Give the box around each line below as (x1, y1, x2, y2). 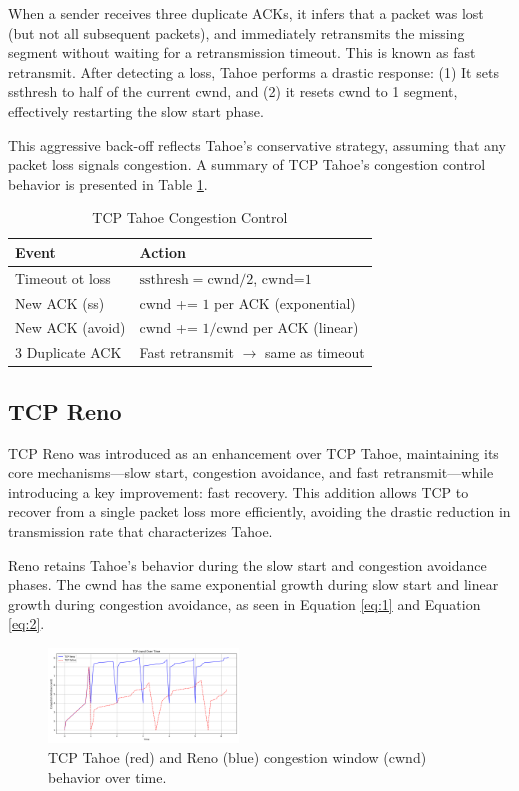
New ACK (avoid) (15, 317, 126, 338)
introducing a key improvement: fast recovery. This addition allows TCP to (8, 481, 469, 502)
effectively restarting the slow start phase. (8, 100, 264, 121)
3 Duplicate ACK (15, 342, 122, 363)
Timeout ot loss (15, 267, 111, 288)
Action (139, 241, 187, 262)
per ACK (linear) (253, 317, 359, 338)
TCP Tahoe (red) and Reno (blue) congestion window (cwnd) (48, 746, 427, 767)
